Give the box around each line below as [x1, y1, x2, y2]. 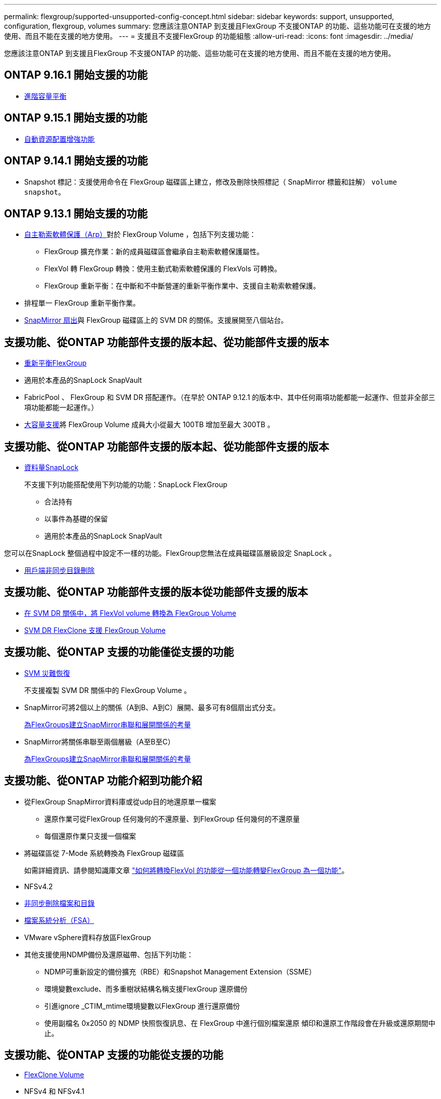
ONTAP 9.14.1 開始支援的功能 [4, 154, 148, 167]
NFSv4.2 [24, 882, 53, 891]
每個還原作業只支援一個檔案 [44, 831, 136, 840]
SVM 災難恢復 [24, 668, 70, 677]
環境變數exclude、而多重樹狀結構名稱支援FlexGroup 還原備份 [44, 984, 248, 993]
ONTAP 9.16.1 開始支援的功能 [4, 69, 148, 82]
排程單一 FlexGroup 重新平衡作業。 [24, 299, 140, 308]
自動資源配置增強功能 [24, 134, 95, 143]
